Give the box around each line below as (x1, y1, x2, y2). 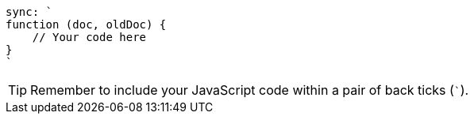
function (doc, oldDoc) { (6, 18, 167, 31)
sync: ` (6, 6, 53, 18)
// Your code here (32, 31, 147, 43)
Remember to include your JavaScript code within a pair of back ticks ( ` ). (30, 82, 469, 98)
